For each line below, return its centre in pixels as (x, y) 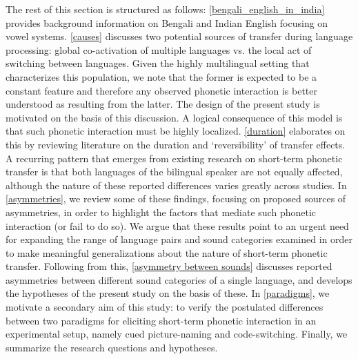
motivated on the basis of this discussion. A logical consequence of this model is (174, 117)
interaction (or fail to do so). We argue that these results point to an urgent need (177, 225)
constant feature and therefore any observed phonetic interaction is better (161, 90)
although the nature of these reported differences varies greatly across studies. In (176, 185)
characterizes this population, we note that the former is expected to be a (161, 76)
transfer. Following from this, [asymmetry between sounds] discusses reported (169, 266)
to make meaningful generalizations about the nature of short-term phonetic (167, 252)
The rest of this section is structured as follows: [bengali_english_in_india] (165, 9)
